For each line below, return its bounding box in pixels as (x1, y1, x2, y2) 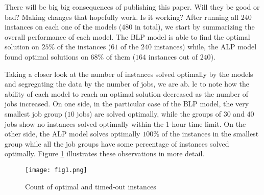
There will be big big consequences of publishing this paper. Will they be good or (5, 2, 260, 12)
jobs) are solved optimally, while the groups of (77, 108, 222, 119)
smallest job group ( (5, 108, 67, 119)
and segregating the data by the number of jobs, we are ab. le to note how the (5, 78, 249, 89)
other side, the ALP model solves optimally (5, 128, 140, 139)
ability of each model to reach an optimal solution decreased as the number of (5, 88, 249, 99)
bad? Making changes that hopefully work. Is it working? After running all (5, 11, 239, 22)
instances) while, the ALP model (154, 41, 257, 52)
